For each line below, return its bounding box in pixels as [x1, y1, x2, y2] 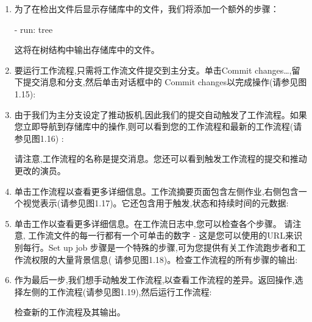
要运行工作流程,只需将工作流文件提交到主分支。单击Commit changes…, [14, 63, 292, 76]
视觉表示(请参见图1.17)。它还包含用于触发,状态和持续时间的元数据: [23, 197, 289, 209]
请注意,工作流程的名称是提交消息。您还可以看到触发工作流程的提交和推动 [14, 152, 307, 165]
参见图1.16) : [14, 131, 64, 144]
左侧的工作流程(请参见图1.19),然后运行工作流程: [23, 285, 212, 298]
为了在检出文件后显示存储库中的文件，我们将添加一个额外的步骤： [14, 2, 279, 15]
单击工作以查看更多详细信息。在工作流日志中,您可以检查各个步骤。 [14, 217, 282, 229]
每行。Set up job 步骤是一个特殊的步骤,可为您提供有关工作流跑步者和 [23, 240, 297, 253]
